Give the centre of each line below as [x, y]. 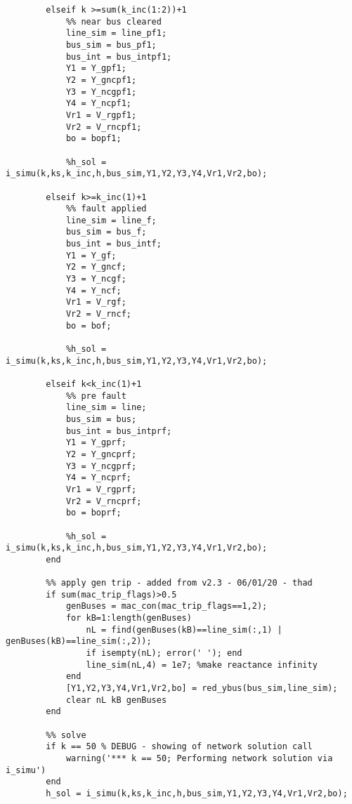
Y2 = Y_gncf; [96, 267]
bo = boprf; [93, 513]
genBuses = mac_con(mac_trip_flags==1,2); [167, 606]
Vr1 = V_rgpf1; [101, 115]
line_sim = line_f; [111, 220]
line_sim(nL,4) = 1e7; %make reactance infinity [202, 665]
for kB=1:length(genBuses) [129, 618]
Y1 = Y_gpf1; [96, 68]
